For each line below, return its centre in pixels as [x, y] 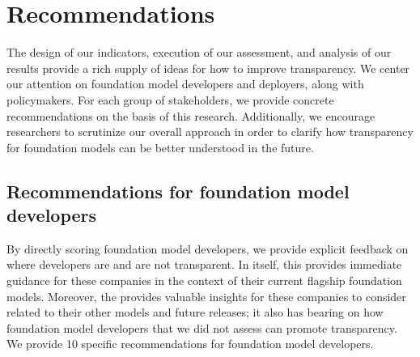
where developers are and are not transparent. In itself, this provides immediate [204, 264]
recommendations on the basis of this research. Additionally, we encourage [191, 115]
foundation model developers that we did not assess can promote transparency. [202, 327]
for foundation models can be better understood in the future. [160, 147]
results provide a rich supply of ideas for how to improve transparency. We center [208, 68]
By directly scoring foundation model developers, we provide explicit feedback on [208, 248]
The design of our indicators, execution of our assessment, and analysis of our [199, 52]
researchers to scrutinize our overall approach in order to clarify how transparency [210, 132]
